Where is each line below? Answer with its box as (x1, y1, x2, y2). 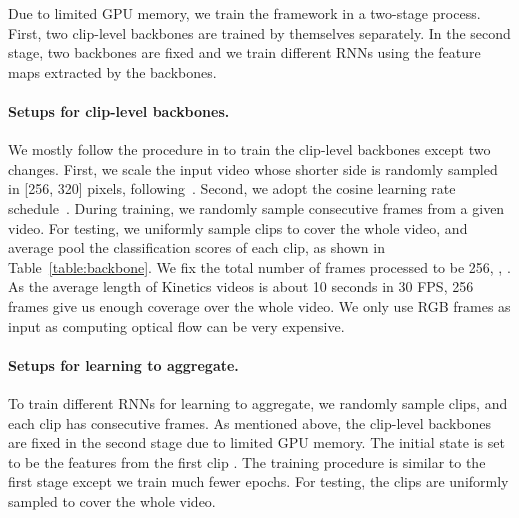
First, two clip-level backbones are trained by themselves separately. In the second (8, 22, 511, 43)
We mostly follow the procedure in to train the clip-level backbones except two (8, 139, 491, 160)
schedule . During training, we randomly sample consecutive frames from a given (8, 197, 505, 218)
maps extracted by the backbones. (8, 61, 217, 82)
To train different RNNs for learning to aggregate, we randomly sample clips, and (8, 392, 508, 413)
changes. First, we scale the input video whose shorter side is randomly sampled (8, 158, 498, 179)
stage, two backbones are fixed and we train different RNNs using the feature (8, 42, 481, 63)
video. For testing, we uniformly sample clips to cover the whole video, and (8, 217, 468, 238)
